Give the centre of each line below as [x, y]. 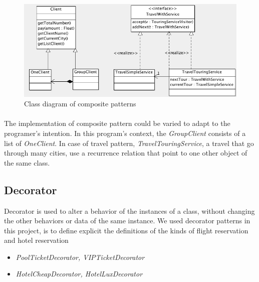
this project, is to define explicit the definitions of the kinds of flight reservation [126, 230]
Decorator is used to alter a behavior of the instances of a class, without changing [129, 210]
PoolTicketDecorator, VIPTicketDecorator [80, 257]
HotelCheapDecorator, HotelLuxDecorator [79, 274]
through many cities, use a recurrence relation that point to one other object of [126, 153]
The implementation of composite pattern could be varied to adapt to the [117, 123]
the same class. [27, 162]
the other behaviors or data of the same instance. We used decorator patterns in [127, 221]
